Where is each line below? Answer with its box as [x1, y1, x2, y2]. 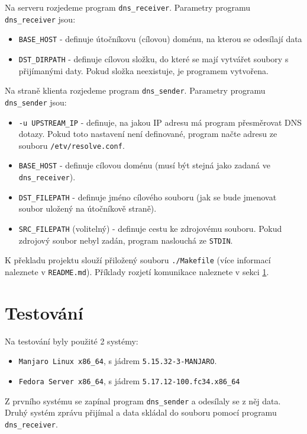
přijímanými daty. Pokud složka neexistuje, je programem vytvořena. [18, 64, 269, 76]
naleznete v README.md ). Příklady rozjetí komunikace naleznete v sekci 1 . [5, 265, 269, 277]
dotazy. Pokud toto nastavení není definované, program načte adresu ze [18, 127, 277, 140]
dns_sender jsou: [5, 95, 67, 108]
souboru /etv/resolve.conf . [18, 139, 125, 151]
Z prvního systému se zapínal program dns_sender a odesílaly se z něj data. [5, 394, 281, 407]
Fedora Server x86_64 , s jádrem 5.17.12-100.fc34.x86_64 [18, 375, 240, 387]
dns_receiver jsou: [5, 12, 76, 25]
